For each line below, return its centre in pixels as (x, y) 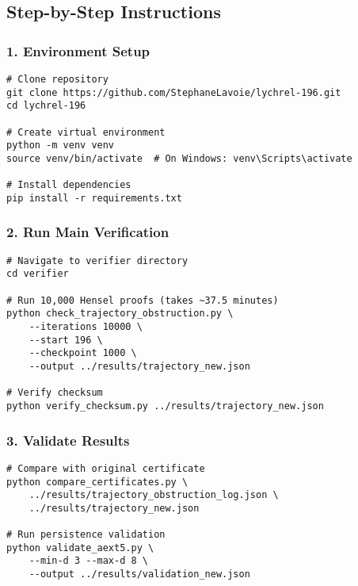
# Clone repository (57, 79)
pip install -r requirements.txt (94, 198)
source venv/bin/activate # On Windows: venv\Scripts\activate (179, 158)
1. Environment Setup (78, 50)
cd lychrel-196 (46, 106)
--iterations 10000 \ (86, 327)
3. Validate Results (68, 440)
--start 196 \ (66, 340)
